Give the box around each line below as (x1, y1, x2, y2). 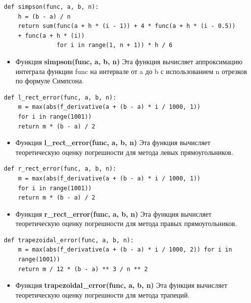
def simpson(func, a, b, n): (4, 3, 99, 10)
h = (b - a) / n (18, 13, 71, 20)
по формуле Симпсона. (15, 76, 84, 86)
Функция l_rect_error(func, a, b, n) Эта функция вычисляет (15, 137, 211, 148)
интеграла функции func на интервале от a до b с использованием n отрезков (15, 66, 247, 76)
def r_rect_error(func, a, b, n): (4, 165, 117, 173)
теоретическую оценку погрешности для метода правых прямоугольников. (15, 218, 237, 228)
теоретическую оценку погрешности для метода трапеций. (15, 289, 190, 300)
